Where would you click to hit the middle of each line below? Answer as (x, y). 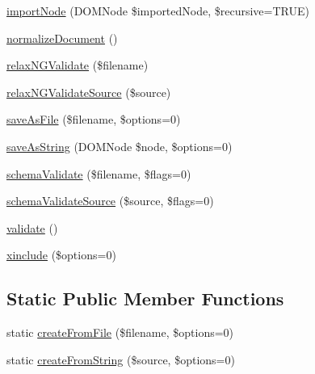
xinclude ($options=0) (61, 255)
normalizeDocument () (62, 38)
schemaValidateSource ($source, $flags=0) (110, 201)
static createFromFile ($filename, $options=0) (120, 332)
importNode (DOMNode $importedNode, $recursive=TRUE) (158, 11)
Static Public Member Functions (145, 298)
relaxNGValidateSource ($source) (89, 92)
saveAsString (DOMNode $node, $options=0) (120, 146)
